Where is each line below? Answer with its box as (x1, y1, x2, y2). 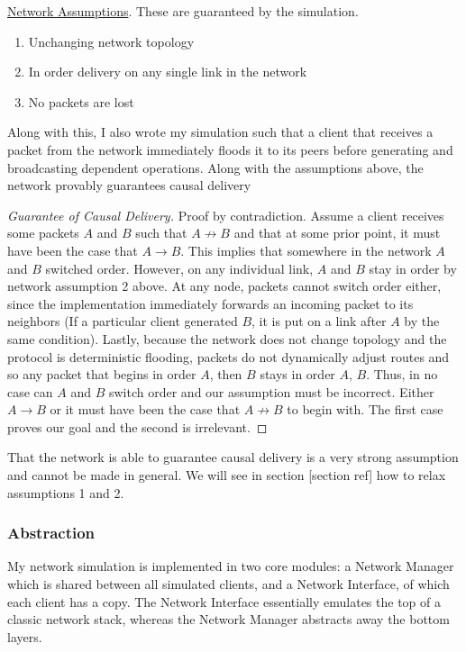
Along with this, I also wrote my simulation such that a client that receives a (7, 122, 434, 141)
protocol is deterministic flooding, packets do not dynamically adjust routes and (7, 347, 450, 366)
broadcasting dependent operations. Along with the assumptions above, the (7, 158, 424, 177)
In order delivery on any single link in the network (28, 62, 307, 81)
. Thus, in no (366, 365, 438, 384)
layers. (7, 627, 42, 646)
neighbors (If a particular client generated (7, 312, 238, 331)
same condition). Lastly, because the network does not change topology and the (7, 329, 447, 348)
